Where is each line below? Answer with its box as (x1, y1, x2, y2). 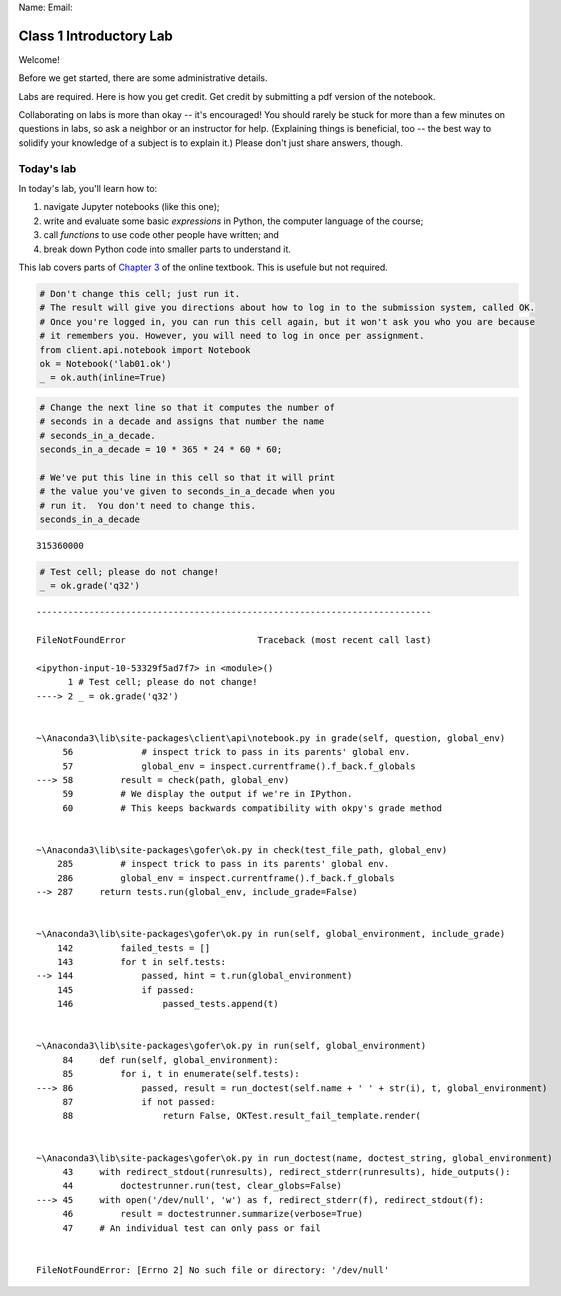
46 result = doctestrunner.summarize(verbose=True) (62, 1208, 364, 1220)
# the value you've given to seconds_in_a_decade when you (39, 486, 335, 497)
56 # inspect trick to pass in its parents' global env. (62, 746, 411, 758)
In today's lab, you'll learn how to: (18, 183, 158, 194)
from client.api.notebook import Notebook (39, 344, 251, 355)
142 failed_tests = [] (56, 942, 211, 954)
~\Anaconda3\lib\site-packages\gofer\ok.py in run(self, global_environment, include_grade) (36, 928, 506, 940)
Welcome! (18, 53, 60, 65)
